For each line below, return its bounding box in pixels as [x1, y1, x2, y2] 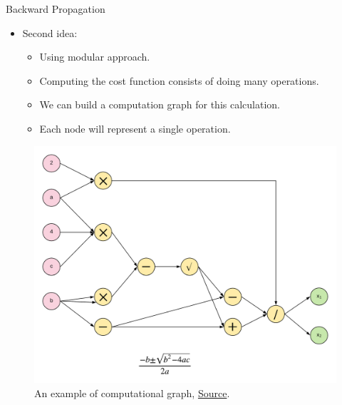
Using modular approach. [39, 49, 150, 64]
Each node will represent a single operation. [39, 121, 231, 135]
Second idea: [22, 25, 78, 40]
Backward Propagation [6, 1, 105, 16]
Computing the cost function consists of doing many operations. [39, 73, 319, 88]
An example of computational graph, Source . [34, 386, 230, 401]
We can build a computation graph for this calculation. [39, 97, 280, 112]
